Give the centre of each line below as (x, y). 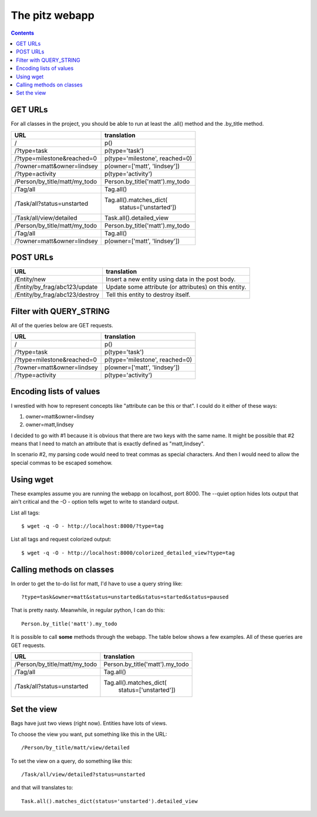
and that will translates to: (42, 788)
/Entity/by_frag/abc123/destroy (57, 295)
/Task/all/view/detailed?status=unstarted (83, 775)
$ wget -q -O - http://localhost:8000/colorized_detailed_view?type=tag (128, 553)
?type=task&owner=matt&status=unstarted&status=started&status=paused (125, 597)
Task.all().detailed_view (136, 217)
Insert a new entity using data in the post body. (171, 279)
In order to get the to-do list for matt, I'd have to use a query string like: (97, 583)
